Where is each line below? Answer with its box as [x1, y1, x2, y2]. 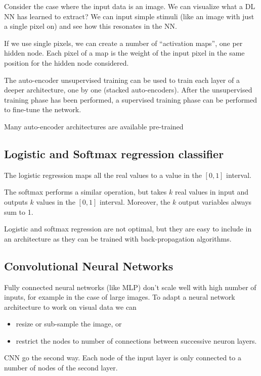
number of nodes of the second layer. [4, 362, 118, 373]
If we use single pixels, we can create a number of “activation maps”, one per [4, 37, 243, 48]
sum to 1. [4, 206, 33, 217]
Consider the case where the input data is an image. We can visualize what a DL [4, 1, 255, 11]
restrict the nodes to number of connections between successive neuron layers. [16, 335, 257, 346]
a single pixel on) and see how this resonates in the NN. [4, 21, 177, 31]
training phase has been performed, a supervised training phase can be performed [4, 94, 257, 105]
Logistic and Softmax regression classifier [4, 146, 224, 161]
